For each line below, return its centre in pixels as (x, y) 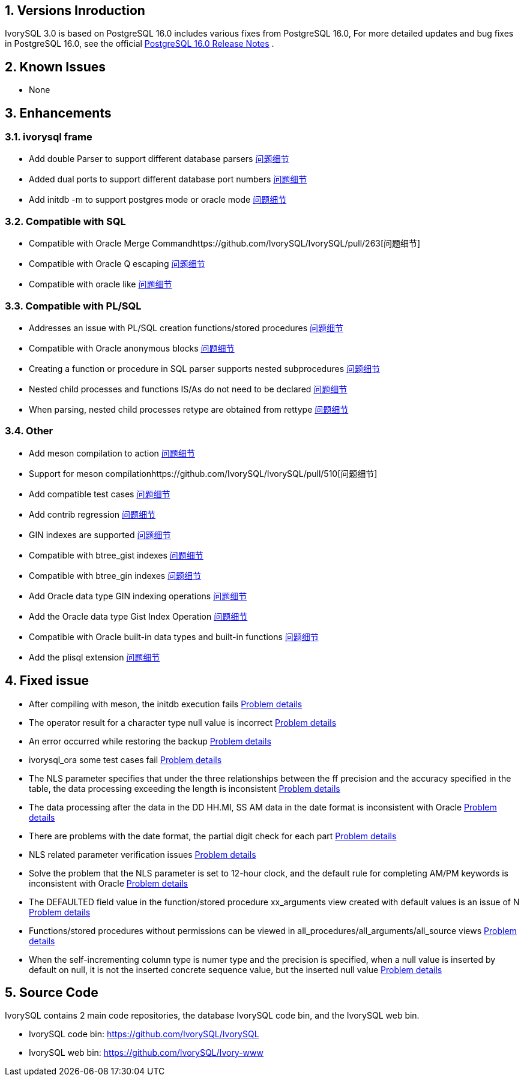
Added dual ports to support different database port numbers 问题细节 (168, 179)
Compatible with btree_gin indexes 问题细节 (115, 575)
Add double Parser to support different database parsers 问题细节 (159, 159)
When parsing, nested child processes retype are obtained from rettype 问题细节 (189, 409)
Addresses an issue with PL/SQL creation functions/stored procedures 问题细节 (186, 328)
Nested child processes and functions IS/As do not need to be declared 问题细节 (188, 389)
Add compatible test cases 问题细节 (100, 494)
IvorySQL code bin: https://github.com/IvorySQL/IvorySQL (144, 1034)
